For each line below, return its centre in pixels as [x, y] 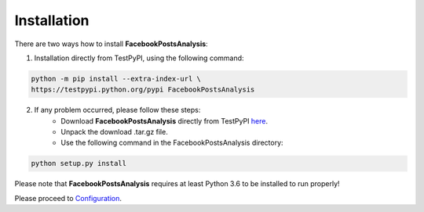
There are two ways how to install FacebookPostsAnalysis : [111, 44]
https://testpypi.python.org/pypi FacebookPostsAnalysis [143, 90]
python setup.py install [79, 163]
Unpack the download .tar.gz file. [114, 132]
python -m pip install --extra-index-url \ [116, 79]
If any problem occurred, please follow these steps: [117, 110]
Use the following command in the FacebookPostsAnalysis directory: [172, 143]
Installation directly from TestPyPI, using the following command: [139, 58]
